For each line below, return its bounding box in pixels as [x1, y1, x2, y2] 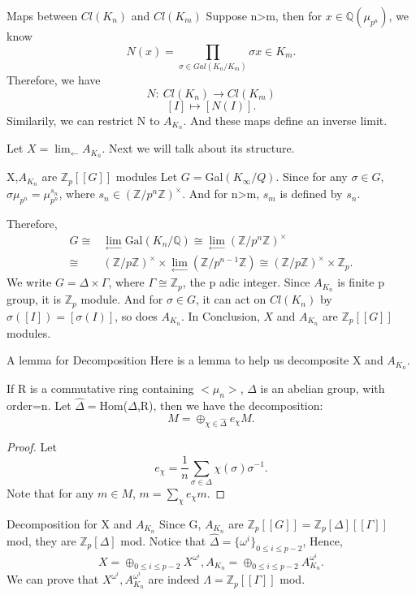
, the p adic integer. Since [182, 274, 310, 291]
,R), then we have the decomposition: [136, 397, 323, 414]
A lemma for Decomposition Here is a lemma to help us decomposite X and [6, 351, 383, 369]
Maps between [6, 7, 78, 24]
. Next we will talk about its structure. [102, 140, 295, 157]
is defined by [279, 185, 343, 202]
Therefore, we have [6, 71, 101, 88]
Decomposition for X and [6, 515, 132, 532]
